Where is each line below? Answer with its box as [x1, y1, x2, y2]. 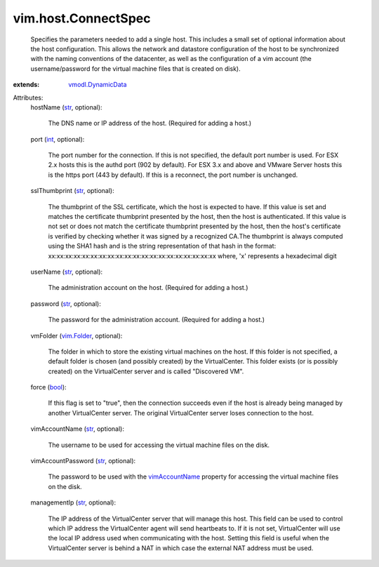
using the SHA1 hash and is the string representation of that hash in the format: [48, 242, 277, 251]
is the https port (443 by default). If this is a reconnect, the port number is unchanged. [48, 171, 298, 179]
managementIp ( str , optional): [30, 498, 117, 507]
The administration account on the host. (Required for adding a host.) [48, 283, 248, 292]
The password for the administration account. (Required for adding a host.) [48, 316, 265, 324]
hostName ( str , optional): [30, 102, 102, 112]
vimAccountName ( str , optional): [30, 425, 124, 433]
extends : [13, 81, 40, 89]
